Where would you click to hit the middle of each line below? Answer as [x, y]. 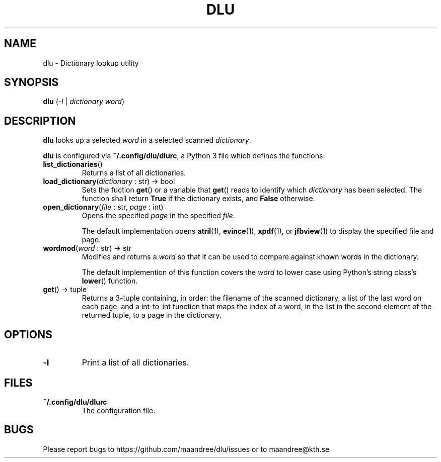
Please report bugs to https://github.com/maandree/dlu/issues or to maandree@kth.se [186, 449]
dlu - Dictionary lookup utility [91, 63]
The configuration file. [119, 410]
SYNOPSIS [31, 82]
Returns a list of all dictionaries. [134, 173]
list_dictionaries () [73, 164]
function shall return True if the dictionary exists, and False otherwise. [198, 199]
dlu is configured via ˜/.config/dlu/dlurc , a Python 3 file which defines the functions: [184, 156]
